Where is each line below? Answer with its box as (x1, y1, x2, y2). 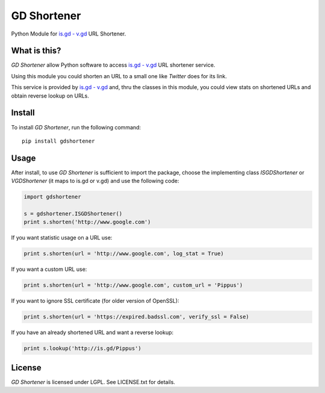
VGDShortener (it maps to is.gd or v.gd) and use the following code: (11, 178, 180, 185)
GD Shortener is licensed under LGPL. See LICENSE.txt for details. (11, 378, 176, 385)
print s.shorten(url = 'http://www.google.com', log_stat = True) (23, 250, 224, 257)
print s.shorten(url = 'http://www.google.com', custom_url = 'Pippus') (23, 282, 243, 289)
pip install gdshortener (22, 137, 95, 144)
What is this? (11, 46, 61, 56)
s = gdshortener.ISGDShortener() (23, 210, 123, 217)
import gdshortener (23, 193, 81, 200)
